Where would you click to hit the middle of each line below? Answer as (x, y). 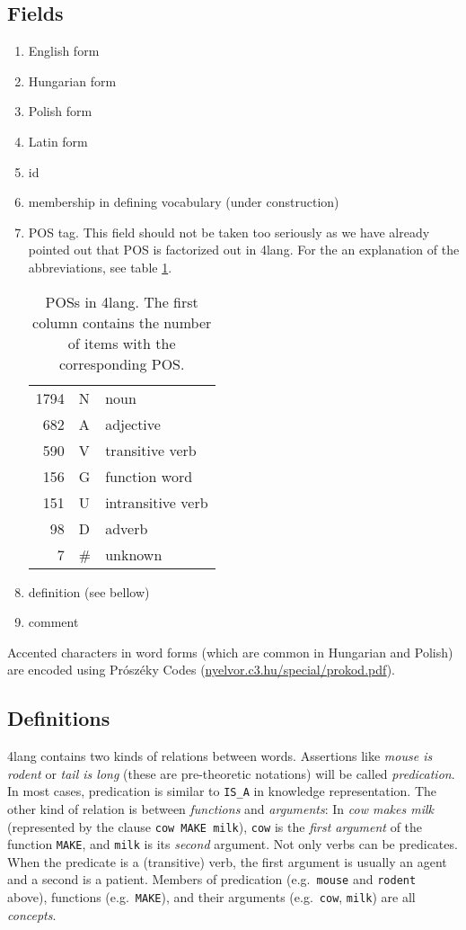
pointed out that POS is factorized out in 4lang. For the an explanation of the (244, 250)
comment (53, 622)
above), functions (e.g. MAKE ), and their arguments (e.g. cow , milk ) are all (211, 897)
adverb (127, 528)
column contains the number (122, 322)
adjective (133, 424)
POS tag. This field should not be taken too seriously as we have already (229, 232)
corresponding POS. (122, 363)
